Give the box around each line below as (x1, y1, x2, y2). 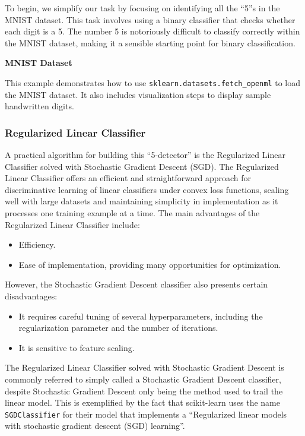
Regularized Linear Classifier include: (5, 218, 140, 230)
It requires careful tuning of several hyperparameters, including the (18, 309, 263, 322)
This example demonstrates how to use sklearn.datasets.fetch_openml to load (5, 76, 301, 89)
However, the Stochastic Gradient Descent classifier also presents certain (5, 278, 268, 290)
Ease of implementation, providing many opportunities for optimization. (18, 258, 281, 270)
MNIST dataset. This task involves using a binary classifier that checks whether (5, 13, 296, 26)
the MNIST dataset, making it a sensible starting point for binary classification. (5, 36, 296, 49)
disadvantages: (5, 289, 58, 302)
